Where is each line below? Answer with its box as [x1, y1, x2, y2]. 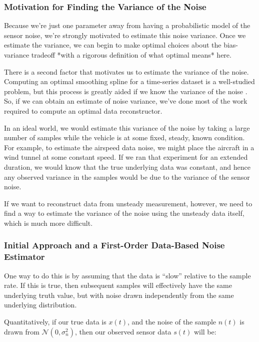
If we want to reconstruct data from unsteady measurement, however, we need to [4, 198, 252, 208]
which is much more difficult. [4, 217, 93, 228]
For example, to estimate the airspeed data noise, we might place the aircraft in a [4, 142, 254, 152]
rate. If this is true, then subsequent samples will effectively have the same [4, 280, 232, 290]
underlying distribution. [4, 299, 77, 310]
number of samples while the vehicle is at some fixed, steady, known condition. [4, 132, 245, 143]
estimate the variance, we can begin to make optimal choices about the [4, 40, 221, 50]
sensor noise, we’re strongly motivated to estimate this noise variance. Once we [4, 30, 246, 40]
